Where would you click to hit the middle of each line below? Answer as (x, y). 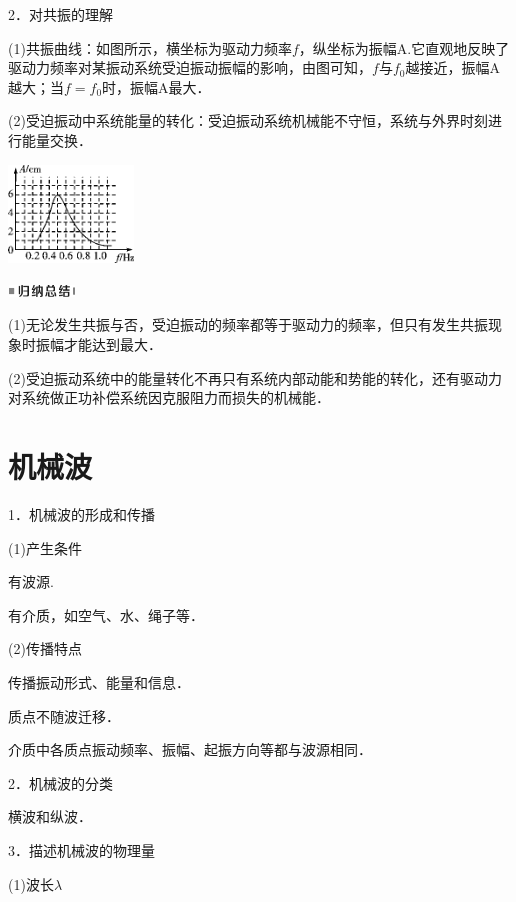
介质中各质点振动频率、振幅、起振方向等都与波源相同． (190, 749)
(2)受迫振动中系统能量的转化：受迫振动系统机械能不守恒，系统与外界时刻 (248, 120)
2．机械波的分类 (60, 782)
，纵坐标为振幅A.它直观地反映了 (404, 47)
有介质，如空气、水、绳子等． (106, 614)
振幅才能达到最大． (98, 344)
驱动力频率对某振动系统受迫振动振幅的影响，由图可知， (190, 67)
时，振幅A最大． (156, 86)
